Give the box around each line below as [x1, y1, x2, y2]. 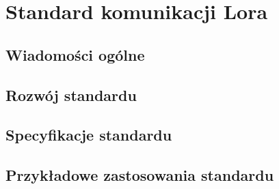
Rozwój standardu [5, 84, 137, 105]
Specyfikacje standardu [5, 124, 172, 145]
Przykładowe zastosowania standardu [5, 164, 274, 186]
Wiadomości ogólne [5, 44, 145, 65]
